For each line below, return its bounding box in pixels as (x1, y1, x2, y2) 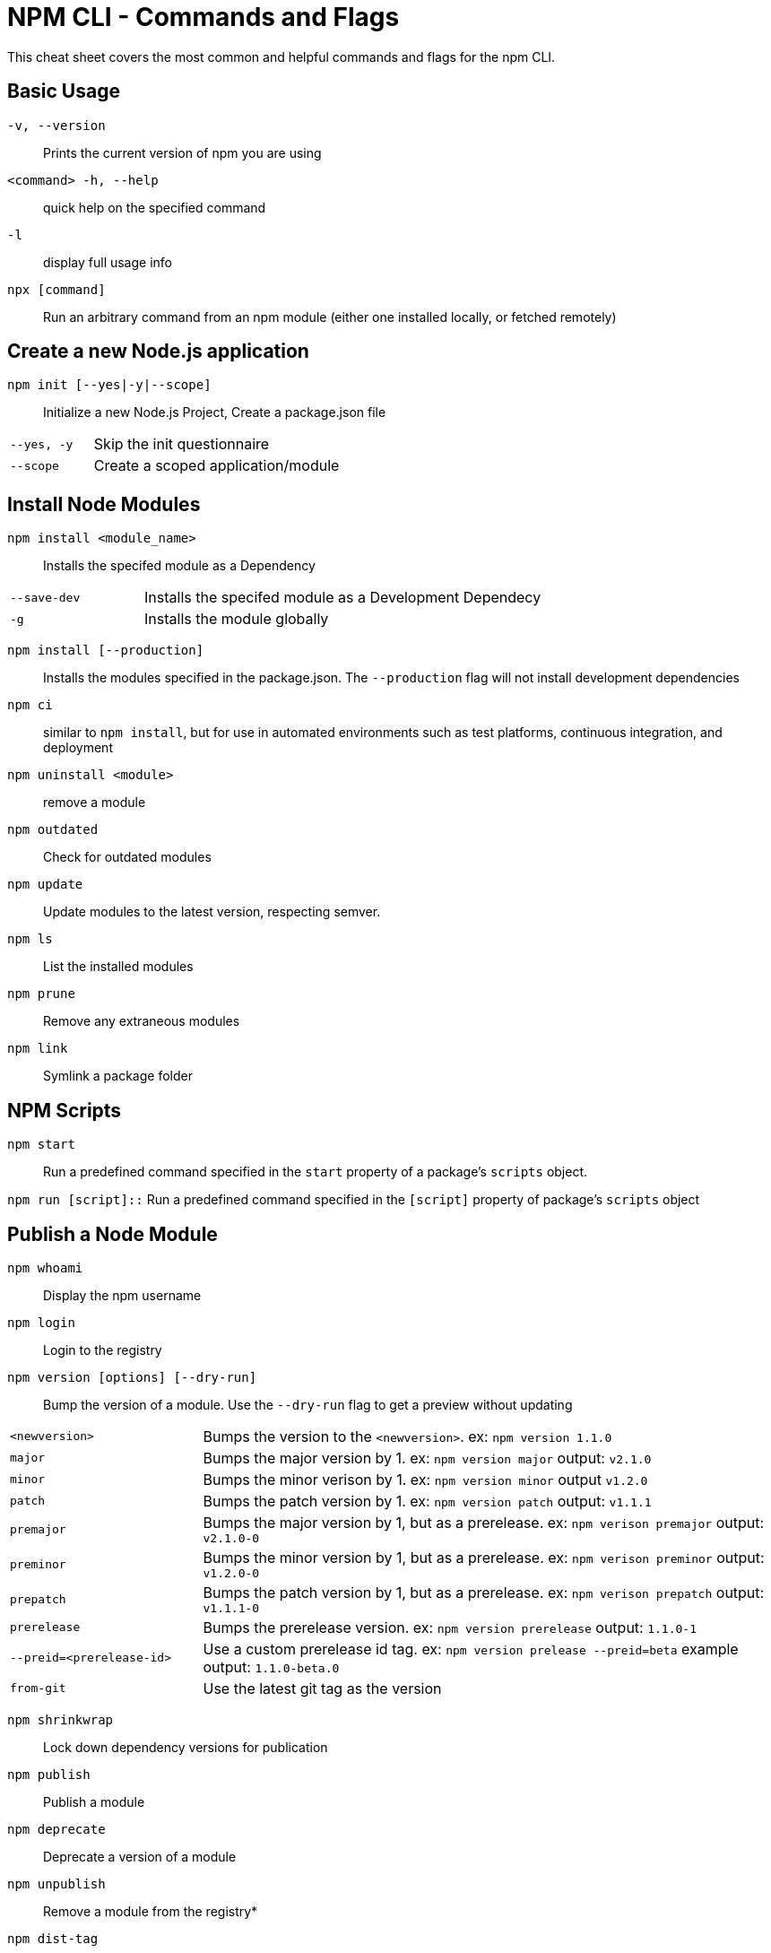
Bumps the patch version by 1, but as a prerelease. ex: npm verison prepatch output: (203, 1583, 765, 1601)
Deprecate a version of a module (43, 1848, 237, 1864)
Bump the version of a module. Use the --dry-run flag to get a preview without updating (43, 1396, 573, 1412)
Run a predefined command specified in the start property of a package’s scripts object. (43, 1164, 588, 1180)
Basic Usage (7, 80, 120, 103)
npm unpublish (7, 1876, 106, 1891)
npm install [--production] (7, 643, 204, 658)
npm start (7, 1137, 75, 1152)
